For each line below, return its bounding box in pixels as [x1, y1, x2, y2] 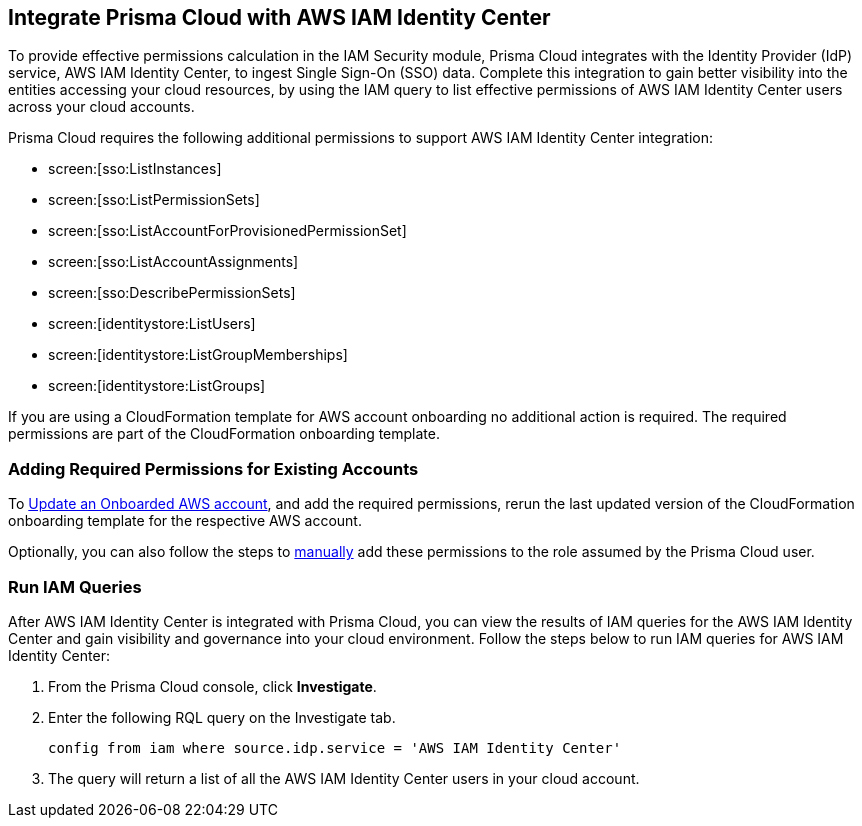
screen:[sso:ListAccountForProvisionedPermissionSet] [48, 222, 407, 240]
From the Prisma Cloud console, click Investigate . [48, 677, 377, 695]
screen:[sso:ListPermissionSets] [48, 191, 260, 209]
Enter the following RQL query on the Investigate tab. [48, 708, 396, 726]
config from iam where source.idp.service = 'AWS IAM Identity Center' [48, 739, 622, 756]
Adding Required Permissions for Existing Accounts [8, 458, 419, 479]
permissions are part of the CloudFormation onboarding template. [8, 425, 441, 443]
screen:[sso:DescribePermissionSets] [48, 284, 296, 302]
